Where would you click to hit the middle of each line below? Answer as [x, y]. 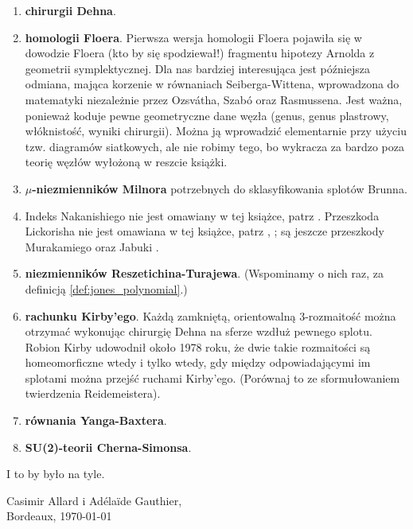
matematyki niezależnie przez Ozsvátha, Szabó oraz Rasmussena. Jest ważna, [214, 99]
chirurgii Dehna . [70, 10]
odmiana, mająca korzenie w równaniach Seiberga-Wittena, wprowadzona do [212, 84]
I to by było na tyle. [56, 474]
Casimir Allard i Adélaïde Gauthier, [94, 500]
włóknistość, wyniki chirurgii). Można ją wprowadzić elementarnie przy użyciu [216, 131]
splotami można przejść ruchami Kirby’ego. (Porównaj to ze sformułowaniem [212, 377]
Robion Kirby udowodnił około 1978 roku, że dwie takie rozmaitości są [198, 346]
